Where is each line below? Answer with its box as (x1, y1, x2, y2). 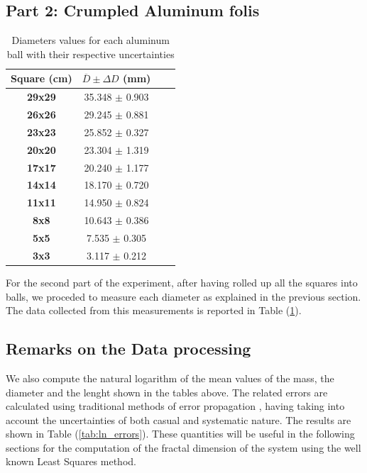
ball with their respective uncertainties (6, 46, 175, 61)
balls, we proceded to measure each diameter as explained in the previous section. (6, 289, 361, 304)
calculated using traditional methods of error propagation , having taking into (6, 399, 345, 413)
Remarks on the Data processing (6, 338, 251, 360)
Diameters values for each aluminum (11, 33, 170, 48)
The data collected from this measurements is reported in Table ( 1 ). (6, 303, 302, 318)
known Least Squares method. (6, 454, 136, 469)
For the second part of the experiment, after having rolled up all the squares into (6, 274, 358, 289)
